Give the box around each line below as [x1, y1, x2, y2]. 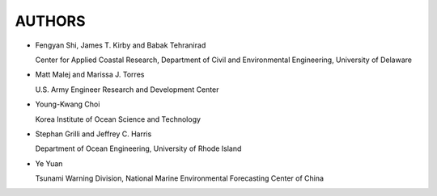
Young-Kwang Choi [35, 99, 100, 109]
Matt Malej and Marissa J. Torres [35, 69, 145, 80]
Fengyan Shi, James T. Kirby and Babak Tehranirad [35, 40, 206, 50]
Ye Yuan [35, 158, 63, 169]
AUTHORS [15, 12, 86, 30]
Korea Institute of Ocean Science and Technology [35, 114, 202, 124]
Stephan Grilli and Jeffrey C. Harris [35, 129, 152, 139]
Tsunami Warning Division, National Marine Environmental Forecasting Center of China [35, 173, 324, 183]
